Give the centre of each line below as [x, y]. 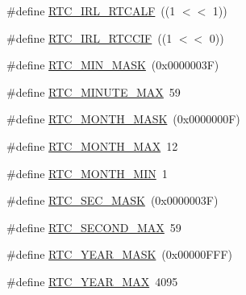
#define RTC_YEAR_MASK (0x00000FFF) [120, 254]
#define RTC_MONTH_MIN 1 [87, 173]
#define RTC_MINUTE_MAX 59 [94, 91]
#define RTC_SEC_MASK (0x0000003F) [113, 200]
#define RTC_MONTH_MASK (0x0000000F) [123, 119]
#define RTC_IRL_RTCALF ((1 [91, 10]
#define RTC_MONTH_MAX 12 [92, 145]
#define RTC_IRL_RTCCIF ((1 [90, 37]
